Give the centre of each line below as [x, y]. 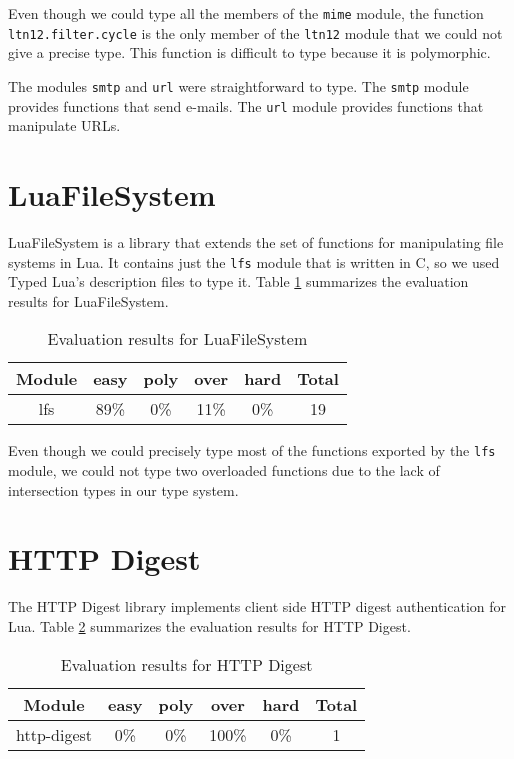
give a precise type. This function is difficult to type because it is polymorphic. [249, 52]
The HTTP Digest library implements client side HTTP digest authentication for [257, 606]
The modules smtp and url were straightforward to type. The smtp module [238, 85]
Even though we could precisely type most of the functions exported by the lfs [252, 450]
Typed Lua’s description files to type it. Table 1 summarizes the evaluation [238, 281]
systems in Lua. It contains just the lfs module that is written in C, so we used [254, 261]
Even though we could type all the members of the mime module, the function [246, 13]
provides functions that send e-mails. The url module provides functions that [246, 105]
